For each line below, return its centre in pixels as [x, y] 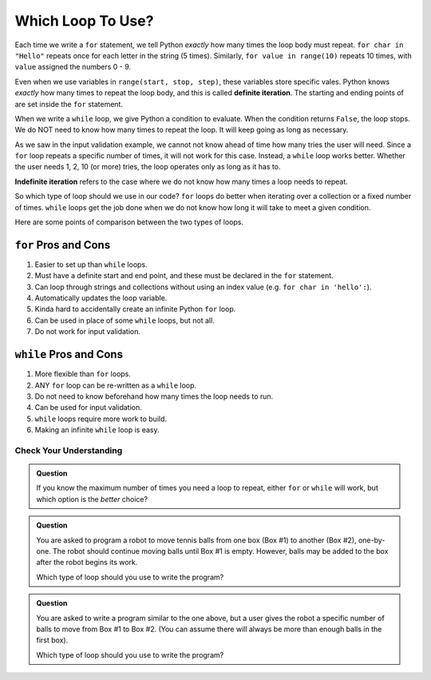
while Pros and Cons [69, 354]
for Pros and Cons [63, 245]
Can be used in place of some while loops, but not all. [125, 320]
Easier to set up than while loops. [91, 264]
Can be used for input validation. [89, 408]
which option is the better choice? [92, 499]
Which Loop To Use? [84, 21]
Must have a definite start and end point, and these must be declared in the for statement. [184, 276]
